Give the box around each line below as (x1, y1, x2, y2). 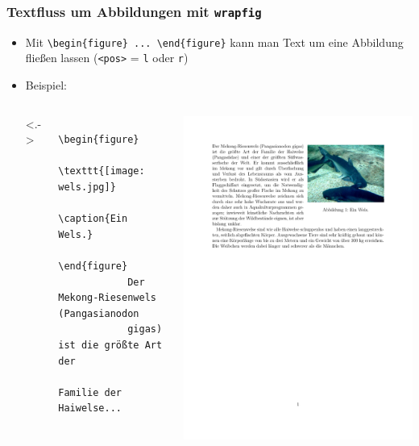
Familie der (58, 386, 122, 398)
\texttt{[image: (58, 165, 145, 177)
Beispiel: (25, 77, 68, 94)
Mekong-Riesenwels (58, 292, 156, 304)
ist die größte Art (58, 340, 163, 351)
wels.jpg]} (58, 181, 116, 194)
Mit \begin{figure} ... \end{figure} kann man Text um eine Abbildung (25, 33, 404, 50)
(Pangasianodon (58, 307, 139, 319)
